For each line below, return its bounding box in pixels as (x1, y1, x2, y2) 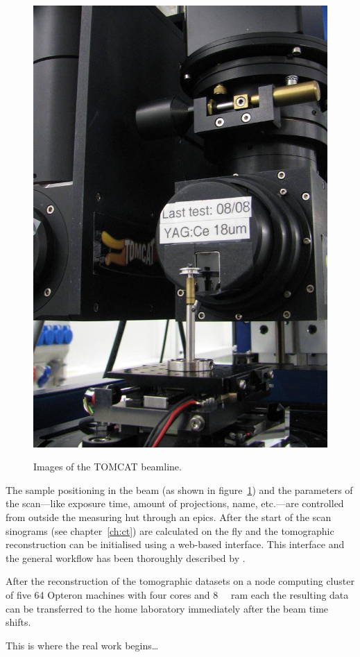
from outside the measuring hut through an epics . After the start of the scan (6, 509, 332, 524)
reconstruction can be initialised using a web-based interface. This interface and (6, 537, 345, 552)
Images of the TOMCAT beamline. (33, 459, 182, 474)
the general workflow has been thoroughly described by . (6, 550, 246, 565)
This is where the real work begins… (6, 638, 159, 652)
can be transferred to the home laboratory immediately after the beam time (6, 601, 329, 615)
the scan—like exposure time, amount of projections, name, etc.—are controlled (6, 496, 344, 511)
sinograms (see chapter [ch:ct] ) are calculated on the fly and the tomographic (6, 523, 334, 538)
